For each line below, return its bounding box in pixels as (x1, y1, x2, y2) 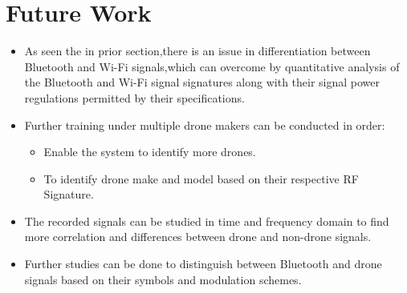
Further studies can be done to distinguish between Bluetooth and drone (24, 255, 382, 272)
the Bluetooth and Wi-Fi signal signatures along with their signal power (24, 74, 381, 90)
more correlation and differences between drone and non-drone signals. (24, 228, 372, 245)
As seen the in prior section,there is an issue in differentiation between (24, 42, 371, 59)
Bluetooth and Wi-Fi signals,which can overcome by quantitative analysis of (24, 58, 400, 74)
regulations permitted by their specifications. (24, 89, 245, 106)
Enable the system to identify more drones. (43, 143, 256, 160)
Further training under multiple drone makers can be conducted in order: (24, 116, 385, 133)
